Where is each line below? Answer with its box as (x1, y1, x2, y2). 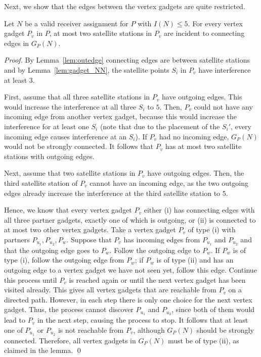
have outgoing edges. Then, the (147, 168, 244, 178)
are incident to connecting (164, 28, 245, 38)
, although (133, 324, 165, 335)
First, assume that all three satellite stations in (4, 91, 150, 102)
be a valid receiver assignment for (24, 18, 128, 28)
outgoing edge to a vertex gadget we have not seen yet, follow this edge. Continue (4, 264, 257, 275)
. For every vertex (188, 18, 243, 28)
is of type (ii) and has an (156, 254, 234, 265)
